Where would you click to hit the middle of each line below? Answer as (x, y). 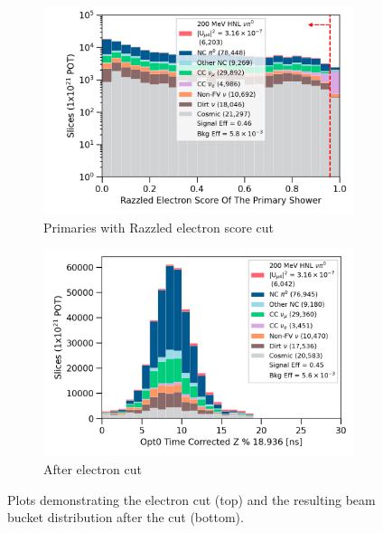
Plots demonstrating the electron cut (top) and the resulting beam (191, 499)
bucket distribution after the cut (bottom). (126, 517)
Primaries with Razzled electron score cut (159, 227)
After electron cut (93, 469)
